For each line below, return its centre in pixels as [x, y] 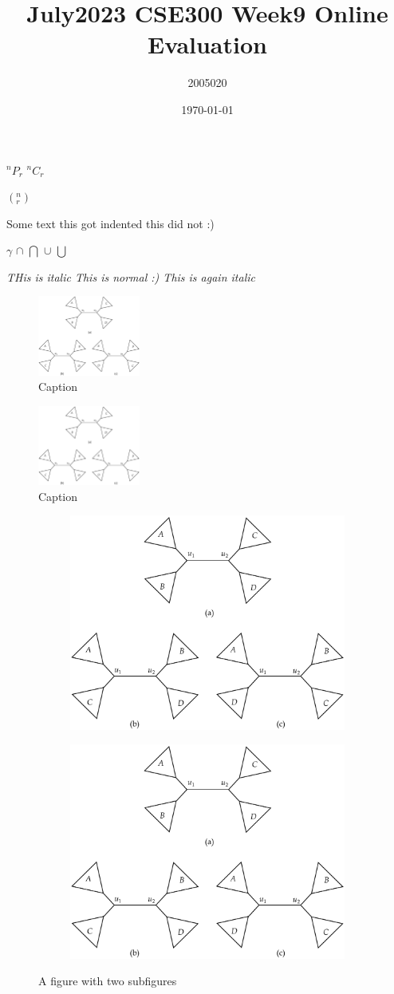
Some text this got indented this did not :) [110, 223]
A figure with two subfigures [108, 981]
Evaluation [207, 44]
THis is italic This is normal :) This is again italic [131, 276]
